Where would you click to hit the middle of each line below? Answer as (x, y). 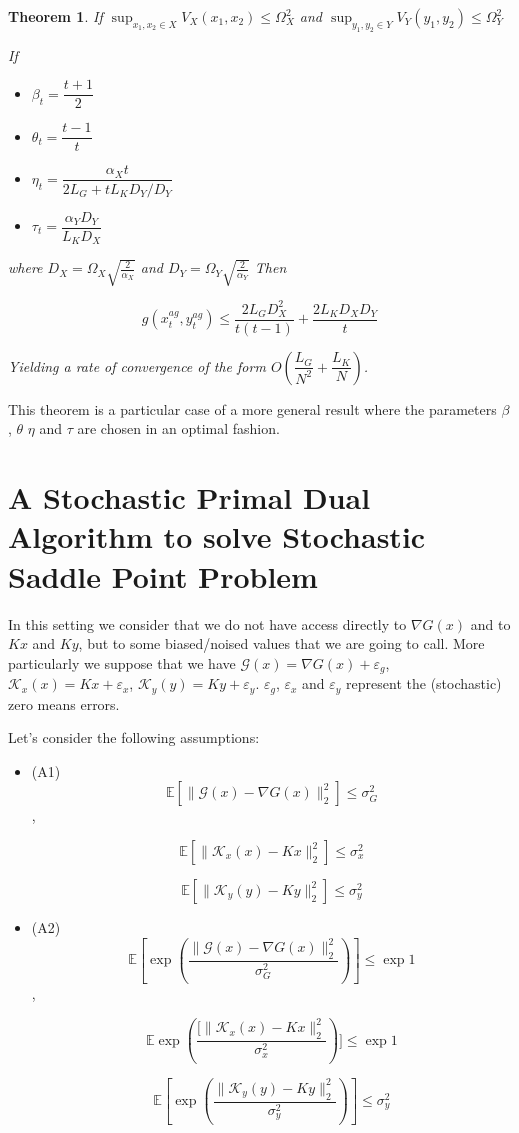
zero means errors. (64, 703)
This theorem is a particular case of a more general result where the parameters (252, 408)
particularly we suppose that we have (122, 662)
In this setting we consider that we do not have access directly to (207, 623)
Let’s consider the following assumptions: (134, 737)
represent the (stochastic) (424, 683)
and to (490, 623)
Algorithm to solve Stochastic (217, 536)
